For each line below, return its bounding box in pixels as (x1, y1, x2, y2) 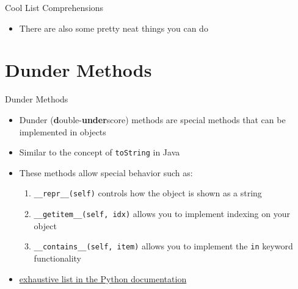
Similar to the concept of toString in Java (19, 146, 180, 159)
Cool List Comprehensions (5, 1, 104, 13)
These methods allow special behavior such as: (19, 166, 193, 179)
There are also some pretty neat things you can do (19, 21, 208, 34)
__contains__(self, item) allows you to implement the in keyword (34, 240, 293, 252)
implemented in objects (19, 125, 106, 138)
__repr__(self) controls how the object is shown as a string (34, 187, 262, 199)
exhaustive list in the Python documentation (19, 272, 187, 285)
